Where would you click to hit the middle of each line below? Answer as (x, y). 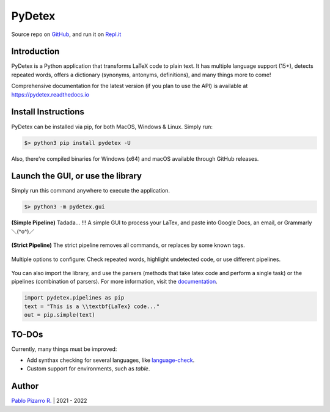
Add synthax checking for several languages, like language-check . (111, 360)
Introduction (35, 52)
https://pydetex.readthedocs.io (50, 94)
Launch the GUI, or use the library (76, 176)
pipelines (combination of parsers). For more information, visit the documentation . (114, 282)
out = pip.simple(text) (60, 315)
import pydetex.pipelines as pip (74, 298)
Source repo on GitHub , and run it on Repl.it (66, 34)
